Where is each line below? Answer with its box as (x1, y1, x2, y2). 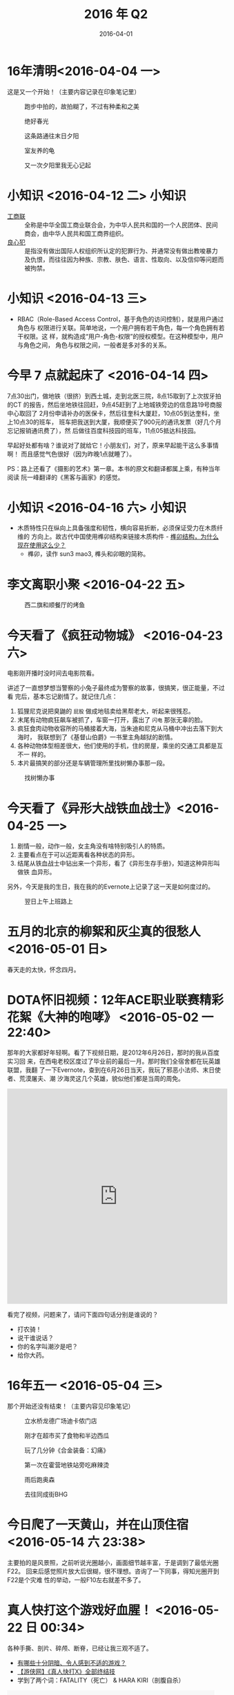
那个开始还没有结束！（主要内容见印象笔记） (7, 1402, 135, 1411)
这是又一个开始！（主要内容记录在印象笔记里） (7, 87, 140, 95)
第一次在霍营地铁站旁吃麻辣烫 (24, 1461, 109, 1470)
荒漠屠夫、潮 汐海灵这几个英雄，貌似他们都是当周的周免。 (19, 1075, 184, 1083)
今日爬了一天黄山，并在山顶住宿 (7, 1517, 189, 1532)
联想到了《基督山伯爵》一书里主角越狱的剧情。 (43, 733, 177, 741)
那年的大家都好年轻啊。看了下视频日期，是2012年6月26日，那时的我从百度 (7, 1048, 220, 1057)
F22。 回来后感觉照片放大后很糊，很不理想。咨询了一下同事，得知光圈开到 (7, 1567, 220, 1575)
